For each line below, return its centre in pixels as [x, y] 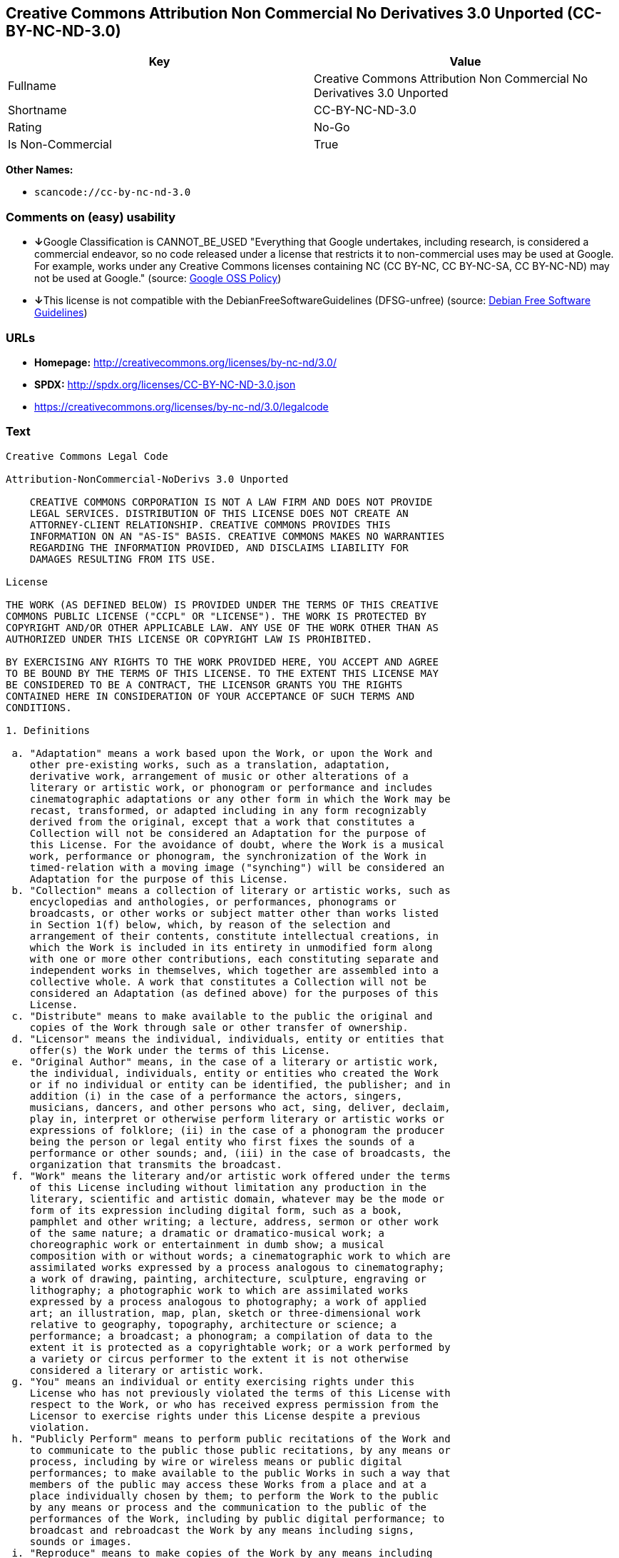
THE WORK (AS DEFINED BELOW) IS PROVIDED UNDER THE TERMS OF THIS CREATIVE [222, 604]
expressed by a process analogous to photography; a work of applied [228, 1301]
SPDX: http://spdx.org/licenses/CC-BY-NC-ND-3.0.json [165, 384]
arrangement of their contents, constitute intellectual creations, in [234, 936]
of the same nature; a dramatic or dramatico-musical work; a [207, 1233]
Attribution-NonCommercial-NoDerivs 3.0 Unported [147, 479]
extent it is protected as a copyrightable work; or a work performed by [240, 1347]
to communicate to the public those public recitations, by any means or [240, 1450]
